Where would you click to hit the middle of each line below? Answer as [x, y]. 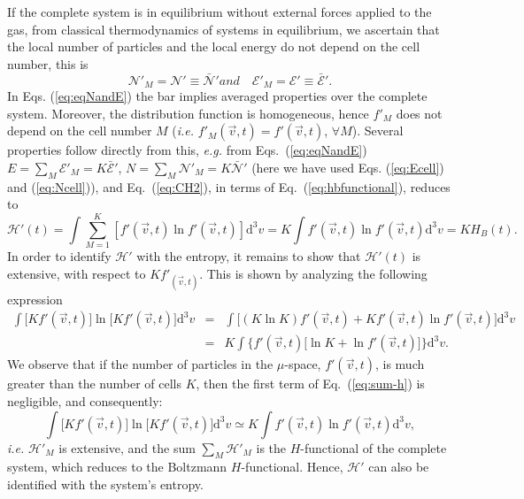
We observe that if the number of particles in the [140, 364]
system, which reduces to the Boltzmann [117, 467]
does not [419, 113]
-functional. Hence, [292, 467]
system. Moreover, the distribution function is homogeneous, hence [188, 113]
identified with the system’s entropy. [105, 484]
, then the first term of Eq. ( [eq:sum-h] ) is [310, 384]
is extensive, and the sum [127, 447]
